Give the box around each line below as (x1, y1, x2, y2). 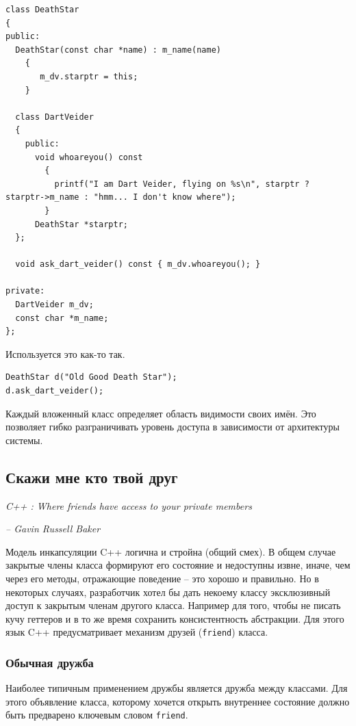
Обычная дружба (5, 653, 94, 671)
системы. (5, 432, 43, 447)
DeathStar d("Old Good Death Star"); (5, 372, 177, 383)
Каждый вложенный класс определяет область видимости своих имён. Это (5, 406, 316, 420)
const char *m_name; (15, 313, 109, 323)
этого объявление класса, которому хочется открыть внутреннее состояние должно (5, 694, 350, 708)
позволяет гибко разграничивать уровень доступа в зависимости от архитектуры (5, 419, 340, 434)
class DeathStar (5, 5, 79, 14)
